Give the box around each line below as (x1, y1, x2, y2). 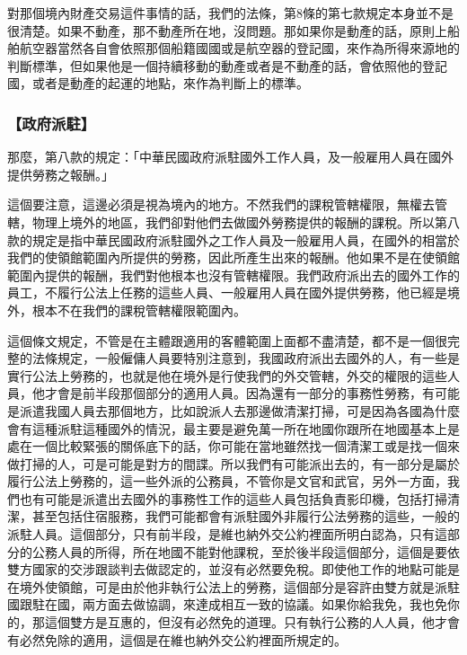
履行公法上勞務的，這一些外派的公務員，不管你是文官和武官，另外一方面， (7, 472, 447, 491)
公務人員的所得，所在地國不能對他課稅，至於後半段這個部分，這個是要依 (31, 542, 460, 561)
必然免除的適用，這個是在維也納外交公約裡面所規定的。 (19, 630, 347, 649)
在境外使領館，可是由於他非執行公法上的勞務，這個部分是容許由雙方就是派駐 (7, 577, 460, 596)
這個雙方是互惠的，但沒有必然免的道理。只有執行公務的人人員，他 (44, 613, 435, 632)
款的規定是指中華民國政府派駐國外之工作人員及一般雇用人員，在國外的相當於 (7, 230, 460, 249)
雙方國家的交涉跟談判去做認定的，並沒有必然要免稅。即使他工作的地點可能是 (7, 560, 460, 579)
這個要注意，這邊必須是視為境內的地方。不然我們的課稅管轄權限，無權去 (7, 195, 435, 214)
